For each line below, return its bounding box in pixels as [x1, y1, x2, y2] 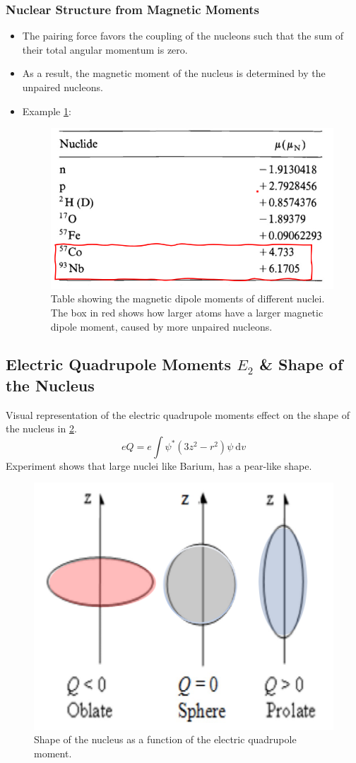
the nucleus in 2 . [6, 421, 77, 436]
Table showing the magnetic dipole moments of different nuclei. [50, 291, 325, 306]
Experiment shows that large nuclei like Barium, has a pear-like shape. [6, 458, 312, 473]
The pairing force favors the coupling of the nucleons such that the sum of [22, 28, 344, 43]
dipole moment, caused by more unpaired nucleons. [50, 319, 273, 333]
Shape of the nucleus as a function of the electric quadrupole [34, 732, 297, 747]
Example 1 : [22, 103, 71, 118]
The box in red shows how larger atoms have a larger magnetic [50, 304, 324, 319]
